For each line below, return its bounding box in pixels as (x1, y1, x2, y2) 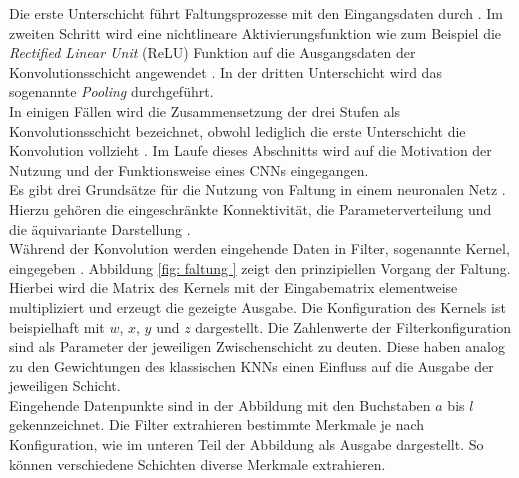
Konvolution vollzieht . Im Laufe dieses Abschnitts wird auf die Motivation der (9, 140, 492, 161)
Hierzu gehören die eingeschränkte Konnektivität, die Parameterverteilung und (9, 198, 492, 219)
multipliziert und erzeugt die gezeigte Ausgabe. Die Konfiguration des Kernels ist (9, 296, 506, 317)
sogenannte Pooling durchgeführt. (9, 81, 214, 102)
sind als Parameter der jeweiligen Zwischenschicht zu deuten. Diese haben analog (9, 336, 505, 357)
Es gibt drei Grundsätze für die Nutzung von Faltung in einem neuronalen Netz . (9, 179, 506, 200)
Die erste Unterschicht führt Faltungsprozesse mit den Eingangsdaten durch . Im (9, 3, 503, 23)
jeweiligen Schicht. (9, 375, 121, 396)
